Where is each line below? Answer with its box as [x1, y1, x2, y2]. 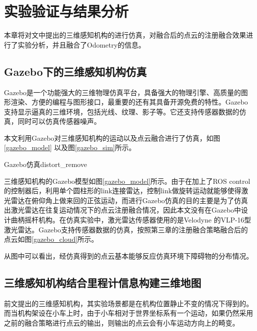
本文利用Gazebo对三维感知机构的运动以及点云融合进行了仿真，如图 [4, 132, 220, 143]
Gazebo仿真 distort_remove [4, 159, 87, 169]
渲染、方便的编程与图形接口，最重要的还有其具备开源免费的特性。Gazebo [10, 97, 248, 107]
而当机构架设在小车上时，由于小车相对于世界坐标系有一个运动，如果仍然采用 [4, 308, 253, 318]
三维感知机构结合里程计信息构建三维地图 [4, 275, 201, 290]
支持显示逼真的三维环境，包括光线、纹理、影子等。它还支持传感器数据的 [4, 106, 239, 116]
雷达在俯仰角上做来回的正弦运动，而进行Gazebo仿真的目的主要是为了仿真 [10, 195, 248, 205]
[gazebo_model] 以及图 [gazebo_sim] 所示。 [4, 142, 136, 153]
